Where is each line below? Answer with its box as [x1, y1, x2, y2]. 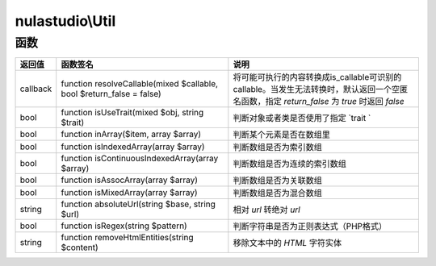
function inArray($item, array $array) [61, 129, 202, 140]
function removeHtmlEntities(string [61, 232, 194, 243]
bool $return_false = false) [61, 89, 161, 100]
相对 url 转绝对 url [233, 204, 300, 215]
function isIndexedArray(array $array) [61, 141, 205, 152]
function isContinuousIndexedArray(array [61, 153, 219, 164]
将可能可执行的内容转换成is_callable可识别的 [233, 72, 402, 83]
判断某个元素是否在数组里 [233, 129, 330, 140]
